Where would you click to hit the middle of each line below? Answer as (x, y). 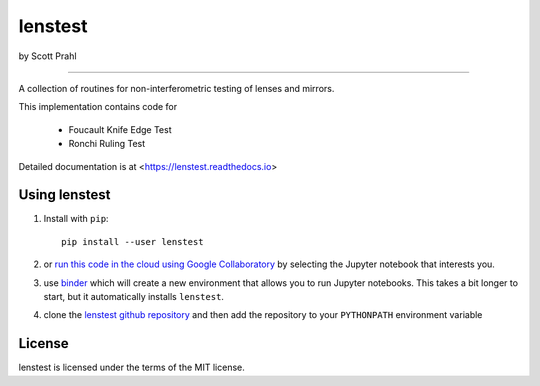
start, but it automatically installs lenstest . (134, 296)
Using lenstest (64, 195)
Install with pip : (76, 219)
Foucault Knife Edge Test (120, 129)
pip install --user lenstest (132, 241)
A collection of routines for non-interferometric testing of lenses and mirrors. (176, 88)
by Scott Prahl (47, 56)
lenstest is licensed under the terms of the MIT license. (131, 367)
